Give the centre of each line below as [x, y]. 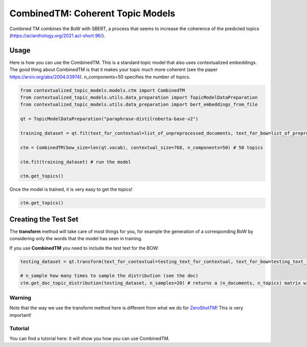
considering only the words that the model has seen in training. [76, 239]
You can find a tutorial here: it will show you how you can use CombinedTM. [90, 338]
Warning [20, 298]
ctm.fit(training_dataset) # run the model [76, 162]
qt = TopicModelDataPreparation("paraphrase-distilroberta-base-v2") [109, 119]
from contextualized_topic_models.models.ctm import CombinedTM [103, 90]
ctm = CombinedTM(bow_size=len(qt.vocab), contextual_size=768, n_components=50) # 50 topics [142, 147]
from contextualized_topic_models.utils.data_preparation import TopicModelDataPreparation [139, 97]
